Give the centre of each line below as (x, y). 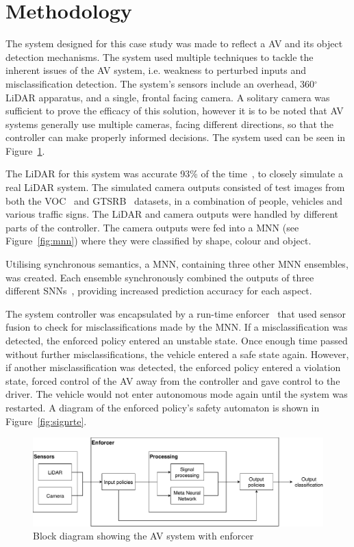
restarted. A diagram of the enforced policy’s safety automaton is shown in (163, 407)
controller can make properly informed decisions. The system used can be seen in (176, 137)
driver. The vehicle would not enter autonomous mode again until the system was (177, 394)
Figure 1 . (25, 150)
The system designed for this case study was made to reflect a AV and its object (174, 43)
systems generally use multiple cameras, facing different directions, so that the (169, 124)
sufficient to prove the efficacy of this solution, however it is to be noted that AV (175, 111)
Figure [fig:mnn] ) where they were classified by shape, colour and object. (159, 241)
